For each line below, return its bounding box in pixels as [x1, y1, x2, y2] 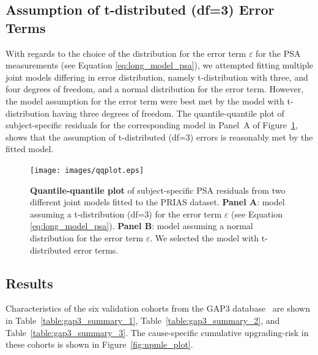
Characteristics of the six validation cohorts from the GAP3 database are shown [6, 302, 310, 315]
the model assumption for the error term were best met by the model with [6, 94, 284, 107]
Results [6, 273, 53, 292]
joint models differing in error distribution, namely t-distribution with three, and [6, 70, 308, 83]
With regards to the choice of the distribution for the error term [6, 46, 246, 59]
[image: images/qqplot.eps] [30, 166, 144, 175]
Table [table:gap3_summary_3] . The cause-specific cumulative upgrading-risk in [6, 326, 309, 339]
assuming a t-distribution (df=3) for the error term [30, 207, 222, 220]
